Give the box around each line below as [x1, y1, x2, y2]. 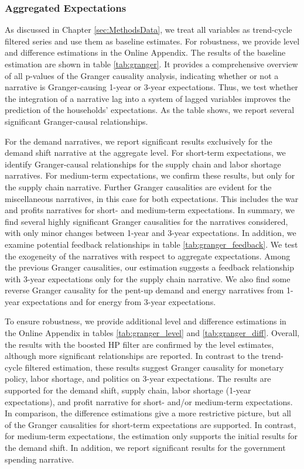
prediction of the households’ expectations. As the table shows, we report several [5, 104, 295, 116]
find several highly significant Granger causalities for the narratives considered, [5, 215, 288, 227]
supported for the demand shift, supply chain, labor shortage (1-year [5, 384, 251, 396]
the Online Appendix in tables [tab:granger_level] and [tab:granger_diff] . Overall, [5, 327, 300, 339]
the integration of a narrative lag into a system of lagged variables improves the [5, 92, 291, 104]
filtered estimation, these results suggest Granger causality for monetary [25, 361, 284, 373]
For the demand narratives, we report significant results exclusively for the [5, 135, 272, 147]
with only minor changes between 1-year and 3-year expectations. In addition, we [5, 227, 296, 239]
